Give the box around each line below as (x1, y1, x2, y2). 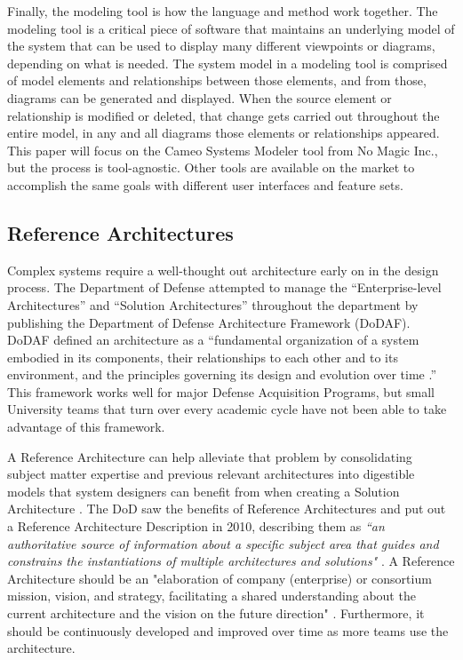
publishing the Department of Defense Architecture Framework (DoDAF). (7, 313, 411, 331)
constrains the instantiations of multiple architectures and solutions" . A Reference (7, 552, 455, 570)
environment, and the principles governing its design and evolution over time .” (7, 365, 437, 384)
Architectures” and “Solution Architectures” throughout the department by (7, 295, 419, 314)
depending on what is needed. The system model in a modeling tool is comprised (7, 53, 448, 72)
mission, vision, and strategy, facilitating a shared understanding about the (7, 586, 416, 605)
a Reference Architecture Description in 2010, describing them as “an (7, 517, 385, 536)
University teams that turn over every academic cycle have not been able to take (7, 400, 447, 418)
